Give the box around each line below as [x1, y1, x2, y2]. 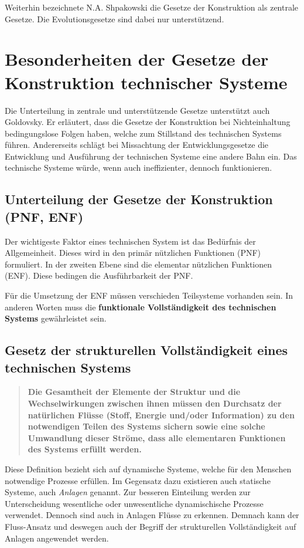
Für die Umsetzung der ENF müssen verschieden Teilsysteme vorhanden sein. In [5, 289, 293, 302]
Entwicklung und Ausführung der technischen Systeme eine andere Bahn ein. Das [5, 150, 297, 162]
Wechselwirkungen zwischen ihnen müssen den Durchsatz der [28, 397, 282, 409]
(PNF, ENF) [5, 207, 84, 225]
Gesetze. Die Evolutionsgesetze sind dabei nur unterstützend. [5, 12, 224, 25]
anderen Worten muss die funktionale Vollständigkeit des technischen [5, 300, 276, 313]
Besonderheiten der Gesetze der [5, 47, 269, 71]
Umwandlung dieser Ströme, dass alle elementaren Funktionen [28, 431, 286, 444]
